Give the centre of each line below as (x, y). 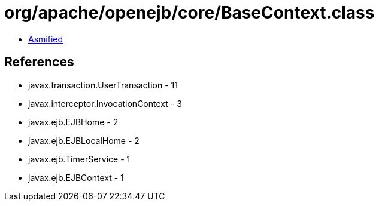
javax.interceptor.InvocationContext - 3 (105, 103)
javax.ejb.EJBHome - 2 (73, 122)
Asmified (46, 39)
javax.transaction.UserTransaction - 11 (103, 85)
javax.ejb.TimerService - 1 (79, 159)
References (39, 62)
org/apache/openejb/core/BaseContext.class (189, 13)
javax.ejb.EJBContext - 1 (76, 177)
